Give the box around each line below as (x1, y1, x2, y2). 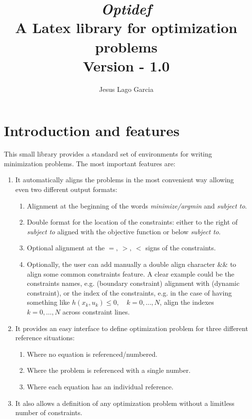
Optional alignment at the (27, 243, 105, 253)
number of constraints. (15, 407, 83, 418)
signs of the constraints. (145, 243, 216, 253)
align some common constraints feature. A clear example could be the (27, 268, 235, 279)
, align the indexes (160, 297, 214, 307)
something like (27, 297, 70, 307)
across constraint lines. (62, 306, 130, 316)
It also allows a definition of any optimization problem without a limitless (15, 398, 235, 408)
